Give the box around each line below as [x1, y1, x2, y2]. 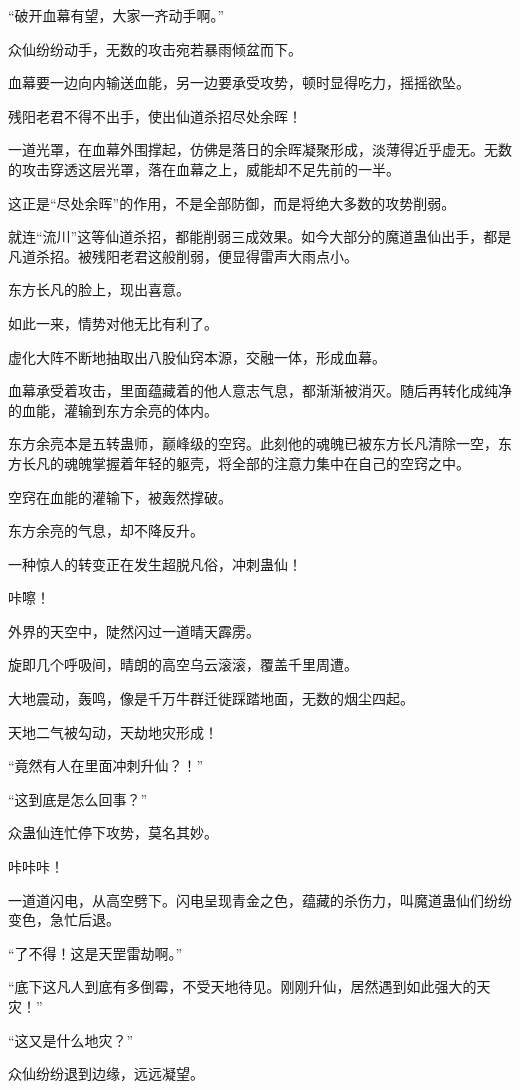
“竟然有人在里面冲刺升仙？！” [8, 755, 204, 776]
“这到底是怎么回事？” [8, 788, 148, 809]
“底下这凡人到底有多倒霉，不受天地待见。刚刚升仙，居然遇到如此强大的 [8, 976, 477, 997]
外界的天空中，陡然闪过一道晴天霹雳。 [8, 620, 260, 641]
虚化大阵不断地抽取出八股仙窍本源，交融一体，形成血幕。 [8, 346, 386, 367]
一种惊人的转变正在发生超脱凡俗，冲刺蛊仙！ [8, 553, 302, 574]
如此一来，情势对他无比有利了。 [8, 312, 218, 333]
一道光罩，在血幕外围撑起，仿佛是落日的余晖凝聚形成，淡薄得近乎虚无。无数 [8, 139, 512, 160]
